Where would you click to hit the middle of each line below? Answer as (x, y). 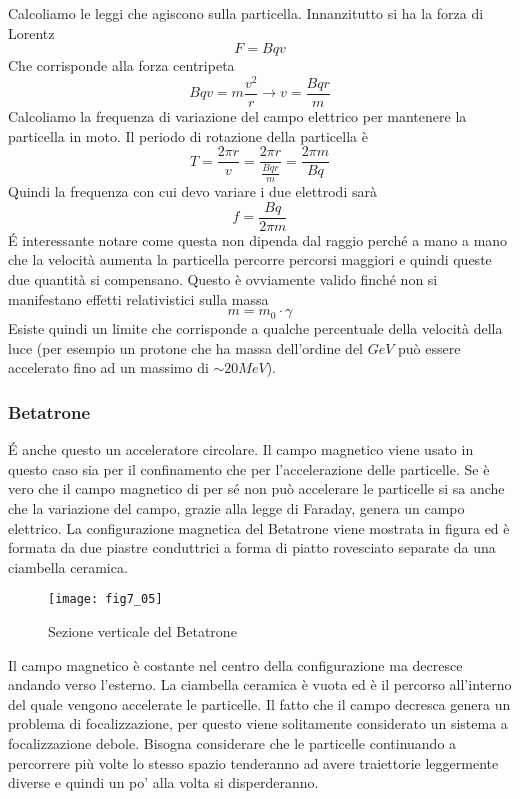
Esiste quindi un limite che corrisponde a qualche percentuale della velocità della (255, 328)
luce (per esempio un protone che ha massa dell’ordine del (185, 347)
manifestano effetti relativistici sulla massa (138, 298)
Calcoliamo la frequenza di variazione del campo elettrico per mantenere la (237, 115)
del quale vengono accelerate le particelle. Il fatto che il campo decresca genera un (259, 703)
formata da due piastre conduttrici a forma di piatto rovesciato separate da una (252, 547)
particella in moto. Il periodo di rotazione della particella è (188, 135)
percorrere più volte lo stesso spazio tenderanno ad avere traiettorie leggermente (253, 762)
